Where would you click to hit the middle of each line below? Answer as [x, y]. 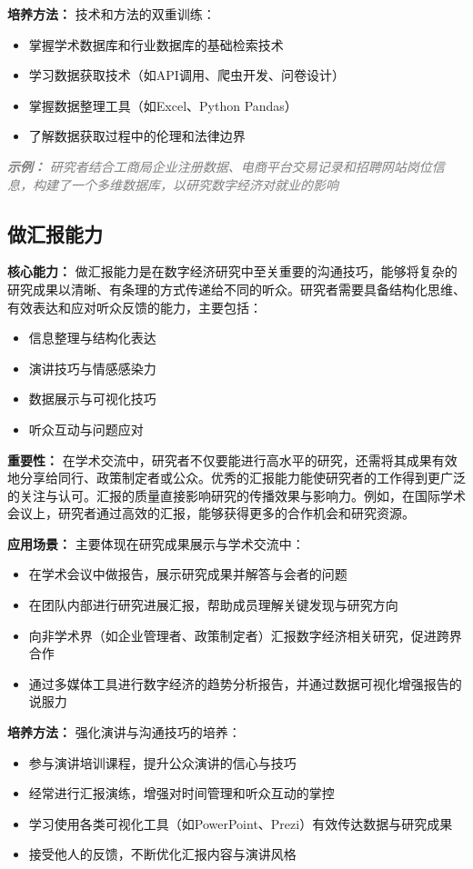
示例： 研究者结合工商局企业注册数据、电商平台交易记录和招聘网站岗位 [220, 166]
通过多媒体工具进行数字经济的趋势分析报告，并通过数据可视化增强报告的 [245, 683]
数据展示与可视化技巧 [92, 399]
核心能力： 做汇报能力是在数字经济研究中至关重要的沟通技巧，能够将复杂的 [232, 271]
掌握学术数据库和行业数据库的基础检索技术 [156, 44]
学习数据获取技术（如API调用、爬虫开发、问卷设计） [186, 75]
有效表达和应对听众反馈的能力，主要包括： [135, 307]
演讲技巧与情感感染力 [92, 368]
